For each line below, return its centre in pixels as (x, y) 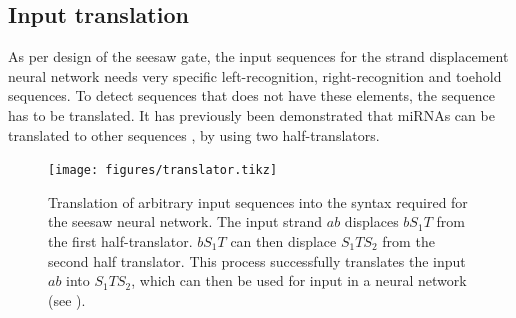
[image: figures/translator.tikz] (163, 170)
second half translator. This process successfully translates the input (257, 260)
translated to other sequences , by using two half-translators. (194, 134)
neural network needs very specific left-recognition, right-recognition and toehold (255, 75)
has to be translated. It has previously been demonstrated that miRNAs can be (251, 114)
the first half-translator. (120, 241)
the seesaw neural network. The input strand (185, 221)
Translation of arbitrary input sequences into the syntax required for (258, 201)
